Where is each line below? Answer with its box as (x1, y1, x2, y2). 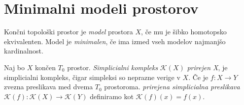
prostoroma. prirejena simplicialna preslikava (104, 81, 240, 92)
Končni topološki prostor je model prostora (4, 26, 133, 37)
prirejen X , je (187, 62, 228, 72)
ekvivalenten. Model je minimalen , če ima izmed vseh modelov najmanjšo (4, 36, 226, 46)
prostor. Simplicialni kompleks (67, 62, 158, 72)
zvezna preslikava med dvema (4, 81, 93, 92)
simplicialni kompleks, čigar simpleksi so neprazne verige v (4, 72, 180, 82)
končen (35, 62, 56, 72)
